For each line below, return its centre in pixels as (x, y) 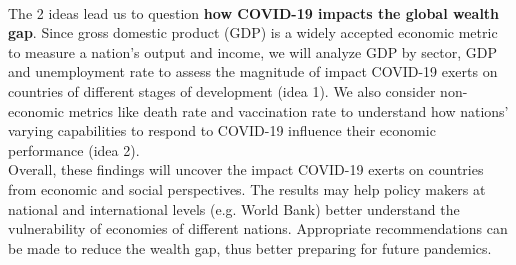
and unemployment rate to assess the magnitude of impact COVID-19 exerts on (253, 71)
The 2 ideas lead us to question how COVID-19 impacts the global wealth (254, 12)
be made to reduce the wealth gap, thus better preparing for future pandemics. (250, 247)
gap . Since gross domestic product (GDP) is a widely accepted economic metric (253, 32)
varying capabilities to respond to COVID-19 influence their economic (222, 130)
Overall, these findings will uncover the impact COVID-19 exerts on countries (246, 169)
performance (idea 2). (74, 149)
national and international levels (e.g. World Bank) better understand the (234, 208)
